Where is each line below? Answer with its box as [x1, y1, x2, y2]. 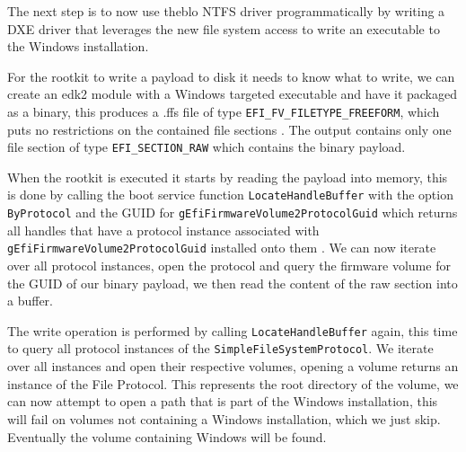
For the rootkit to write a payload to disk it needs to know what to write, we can [7, 66, 455, 85]
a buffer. [7, 291, 53, 310]
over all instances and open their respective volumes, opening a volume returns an [7, 357, 459, 376]
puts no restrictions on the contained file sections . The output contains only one [7, 120, 452, 138]
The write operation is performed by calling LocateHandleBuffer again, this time [7, 321, 458, 340]
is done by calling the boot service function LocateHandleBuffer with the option [7, 185, 453, 204]
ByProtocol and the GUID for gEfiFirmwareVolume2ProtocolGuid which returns [7, 203, 458, 222]
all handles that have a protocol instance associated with [7, 220, 320, 239]
